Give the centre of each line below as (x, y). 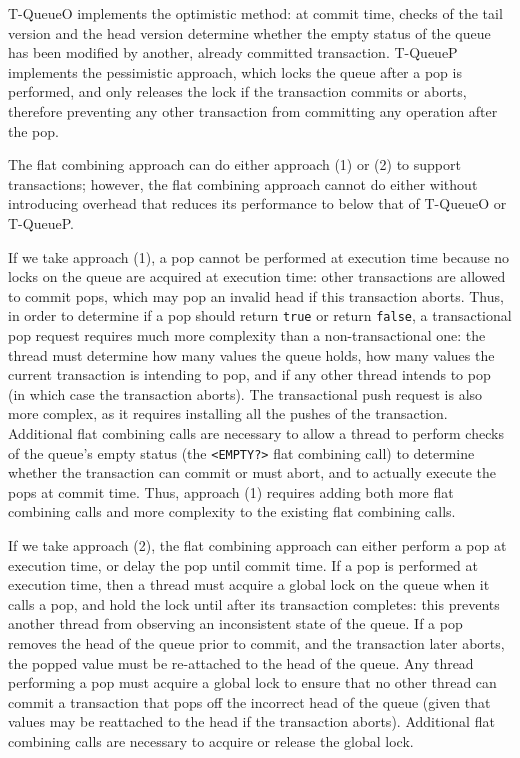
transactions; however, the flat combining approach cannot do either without (243, 183)
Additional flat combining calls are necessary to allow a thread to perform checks (256, 432)
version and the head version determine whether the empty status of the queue (249, 32)
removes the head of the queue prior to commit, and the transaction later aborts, (256, 642)
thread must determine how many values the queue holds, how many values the (251, 354)
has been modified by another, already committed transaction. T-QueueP (233, 52)
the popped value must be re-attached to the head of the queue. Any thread (241, 662)
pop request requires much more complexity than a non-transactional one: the (247, 334)
